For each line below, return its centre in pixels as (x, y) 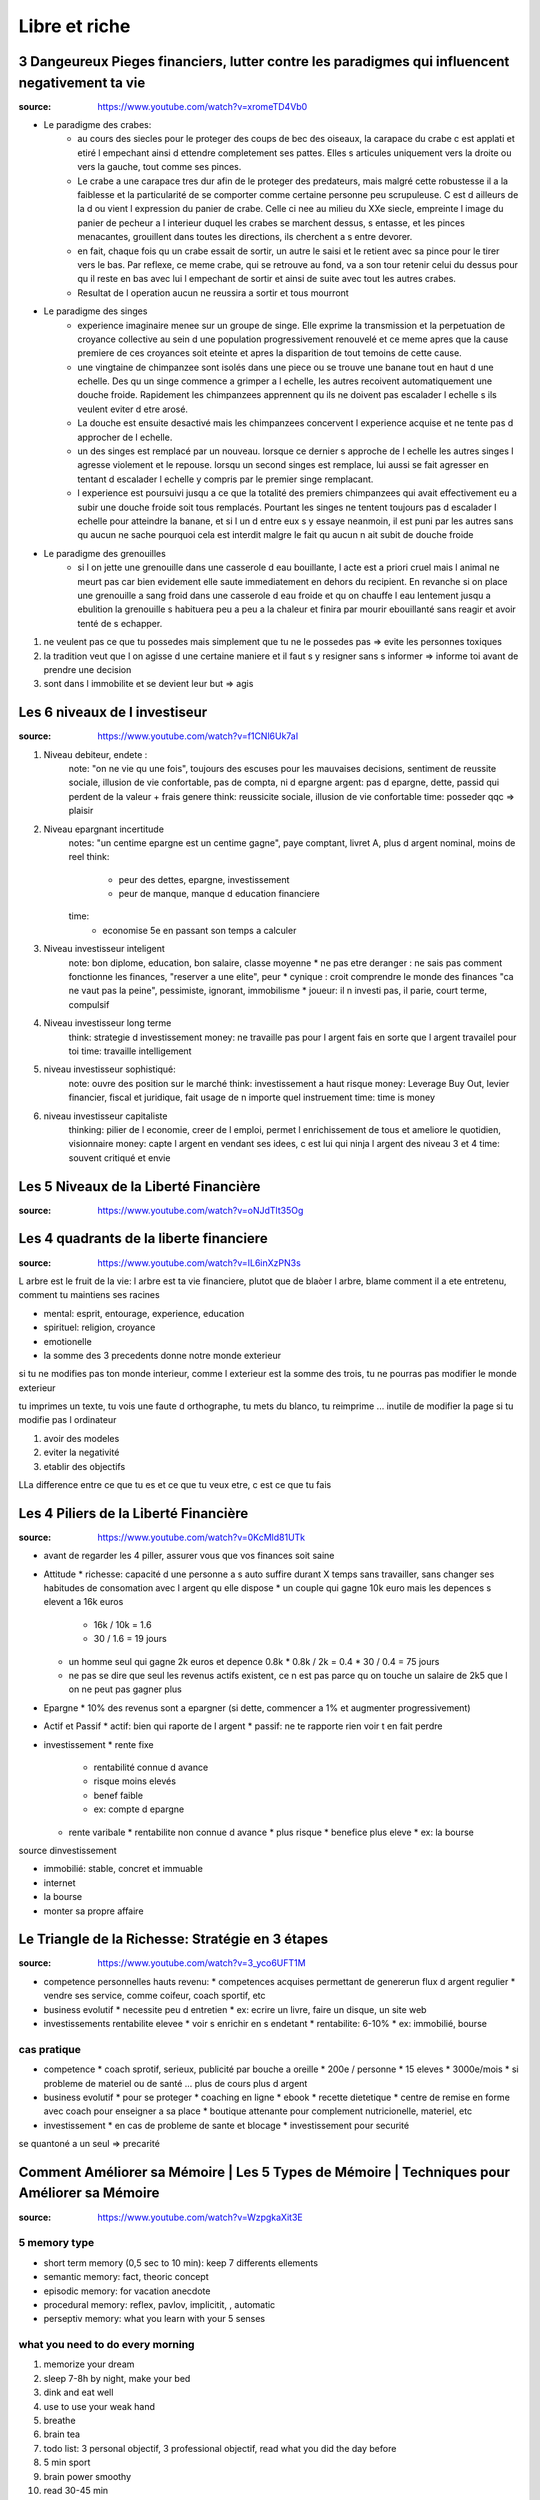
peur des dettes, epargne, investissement (204, 879)
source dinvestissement (67, 1850)
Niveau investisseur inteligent (104, 949)
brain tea (61, 2434)
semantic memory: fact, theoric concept (126, 2277)
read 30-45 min (76, 2490)
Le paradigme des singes (95, 311)
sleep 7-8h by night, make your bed (117, 2378)
